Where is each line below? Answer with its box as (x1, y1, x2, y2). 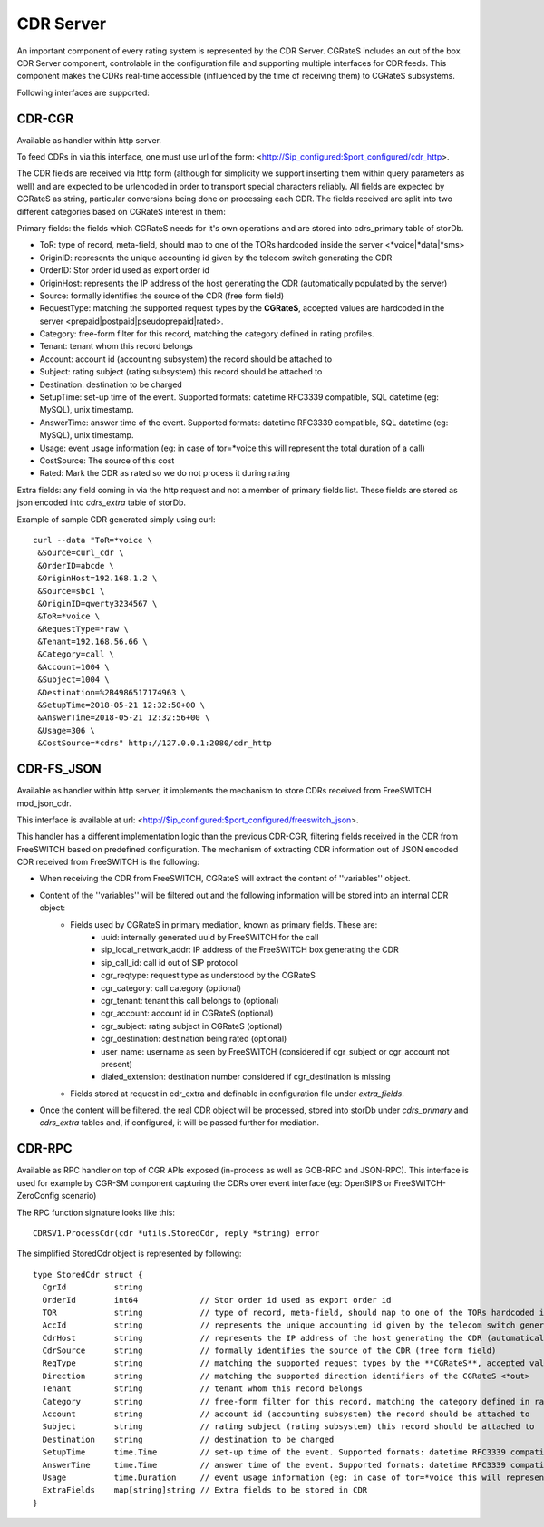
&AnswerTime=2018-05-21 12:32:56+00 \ (37, 713, 210, 723)
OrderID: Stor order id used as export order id (39, 265, 210, 276)
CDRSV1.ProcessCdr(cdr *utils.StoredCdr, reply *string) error (33, 1228, 320, 1238)
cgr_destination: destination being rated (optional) (101, 1034, 287, 1045)
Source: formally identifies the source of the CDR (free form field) (39, 290, 285, 301)
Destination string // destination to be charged (42, 1434, 335, 1444)
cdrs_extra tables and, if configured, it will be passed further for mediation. (39, 1117, 320, 1128)
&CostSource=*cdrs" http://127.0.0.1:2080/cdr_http (37, 738, 272, 748)
